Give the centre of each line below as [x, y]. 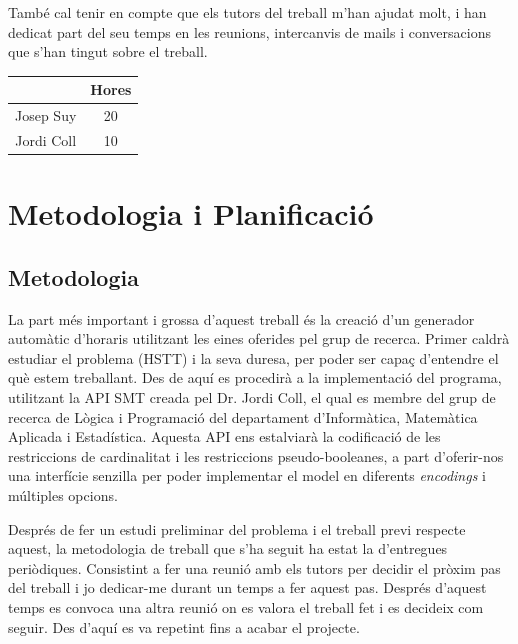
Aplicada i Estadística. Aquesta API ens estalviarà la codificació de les [224, 436]
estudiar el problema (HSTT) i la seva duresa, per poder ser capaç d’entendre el [253, 357]
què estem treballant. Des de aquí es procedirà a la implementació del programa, [255, 377]
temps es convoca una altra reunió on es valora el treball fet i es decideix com [246, 606]
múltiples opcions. [63, 494]
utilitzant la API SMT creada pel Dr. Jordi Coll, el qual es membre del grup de [252, 397]
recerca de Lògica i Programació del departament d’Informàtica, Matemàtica [243, 416]
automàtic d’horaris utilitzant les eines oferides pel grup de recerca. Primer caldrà [259, 338]
